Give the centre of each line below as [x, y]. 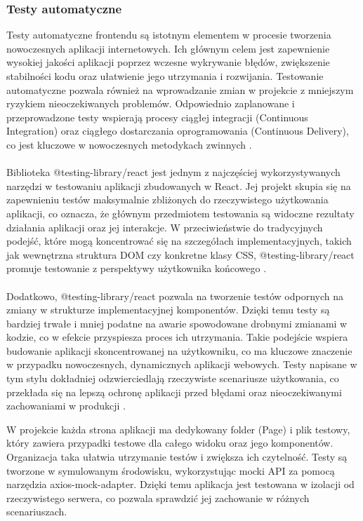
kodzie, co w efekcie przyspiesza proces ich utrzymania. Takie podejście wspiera [177, 337]
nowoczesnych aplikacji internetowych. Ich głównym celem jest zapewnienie [168, 48]
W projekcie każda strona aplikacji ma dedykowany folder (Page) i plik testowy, [178, 429]
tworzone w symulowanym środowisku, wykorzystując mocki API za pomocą [171, 470]
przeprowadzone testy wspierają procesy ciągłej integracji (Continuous [157, 117]
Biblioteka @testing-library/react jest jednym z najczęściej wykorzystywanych [173, 172]
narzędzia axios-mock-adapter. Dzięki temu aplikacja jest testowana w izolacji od [180, 484]
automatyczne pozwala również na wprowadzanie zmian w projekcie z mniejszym [180, 89]
